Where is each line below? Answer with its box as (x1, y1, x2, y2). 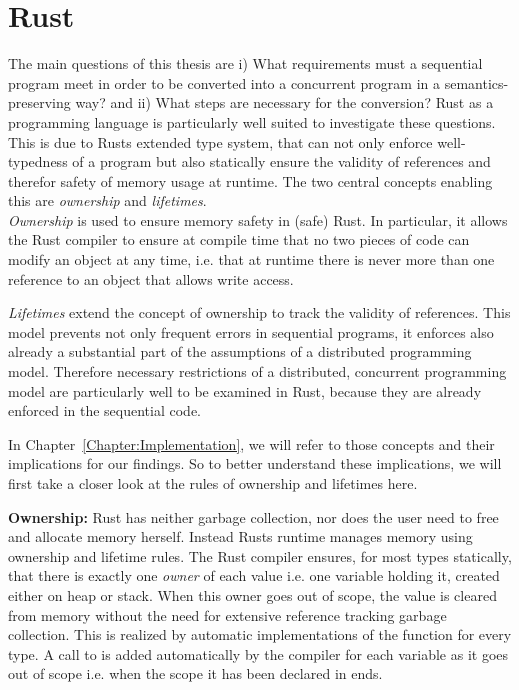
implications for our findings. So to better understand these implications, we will (8, 453, 502, 474)
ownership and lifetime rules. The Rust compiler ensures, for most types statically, (8, 545, 512, 566)
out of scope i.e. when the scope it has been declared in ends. (8, 663, 383, 684)
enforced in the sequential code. (8, 400, 202, 421)
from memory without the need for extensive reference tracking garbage (8, 604, 447, 625)
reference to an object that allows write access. (8, 268, 294, 289)
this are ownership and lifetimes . (8, 190, 207, 211)
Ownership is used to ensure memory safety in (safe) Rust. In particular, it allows (8, 209, 508, 230)
